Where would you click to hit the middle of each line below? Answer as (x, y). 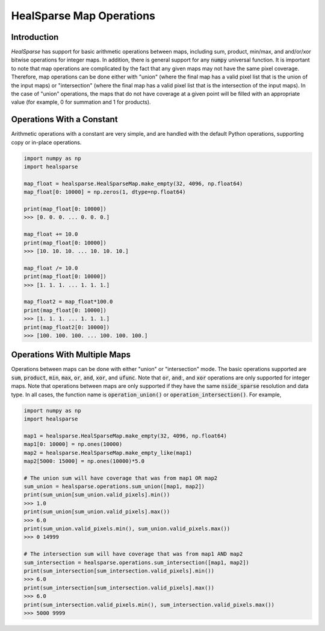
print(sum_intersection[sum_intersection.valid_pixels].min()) (119, 571)
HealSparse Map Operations (83, 16)
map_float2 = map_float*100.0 (68, 302)
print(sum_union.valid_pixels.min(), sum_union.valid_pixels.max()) (127, 529)
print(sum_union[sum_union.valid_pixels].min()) (97, 495)
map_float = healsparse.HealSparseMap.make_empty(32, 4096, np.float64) (133, 183)
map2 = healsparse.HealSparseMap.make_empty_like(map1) (108, 453)
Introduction (35, 37)
